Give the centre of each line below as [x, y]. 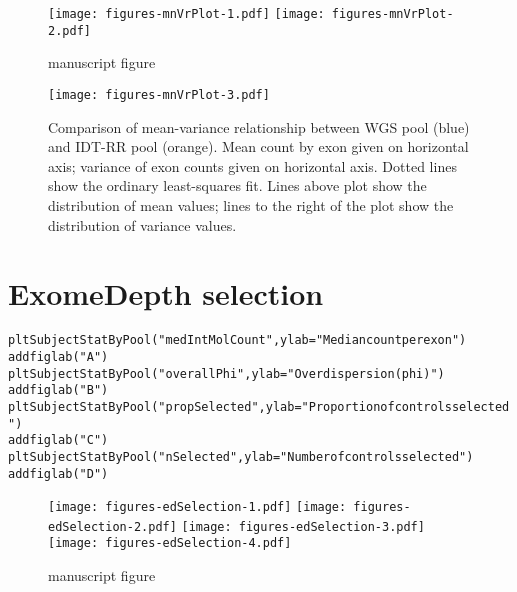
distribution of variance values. [142, 224]
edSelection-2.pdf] [112, 526]
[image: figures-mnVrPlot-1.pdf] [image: [186, 14]
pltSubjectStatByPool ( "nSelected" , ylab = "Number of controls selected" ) [241, 456]
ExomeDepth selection [166, 293]
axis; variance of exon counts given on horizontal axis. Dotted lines [252, 165]
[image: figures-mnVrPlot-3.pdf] [159, 94]
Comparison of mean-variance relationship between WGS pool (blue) [259, 126]
